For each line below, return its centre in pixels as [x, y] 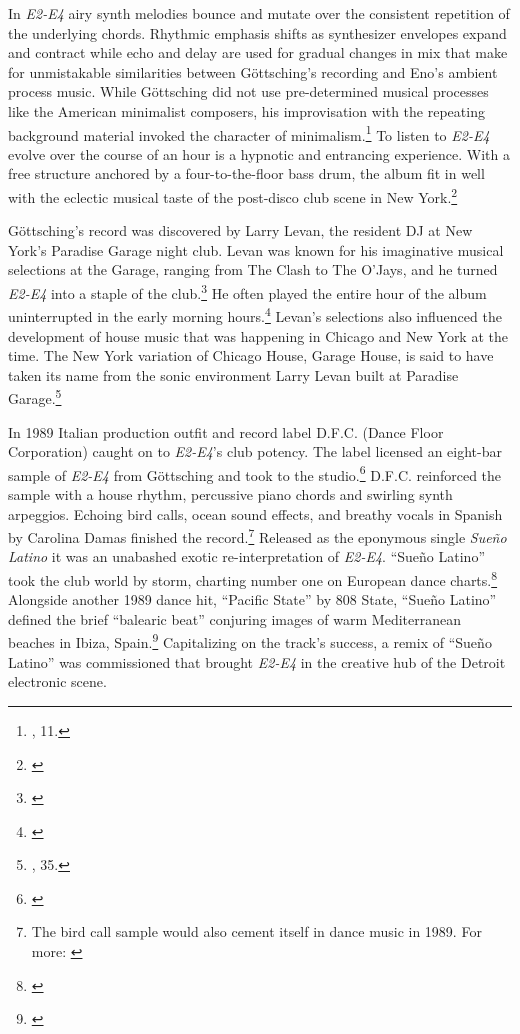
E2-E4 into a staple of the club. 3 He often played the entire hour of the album [247, 291]
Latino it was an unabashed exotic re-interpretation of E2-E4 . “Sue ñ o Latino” [247, 556]
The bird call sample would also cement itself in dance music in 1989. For [256, 931]
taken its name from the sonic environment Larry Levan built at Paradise [233, 374]
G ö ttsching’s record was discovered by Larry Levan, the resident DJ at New [240, 230]
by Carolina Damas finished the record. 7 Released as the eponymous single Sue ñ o [257, 535]
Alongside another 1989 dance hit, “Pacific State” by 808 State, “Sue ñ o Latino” [252, 599]
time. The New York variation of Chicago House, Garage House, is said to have [251, 355]
